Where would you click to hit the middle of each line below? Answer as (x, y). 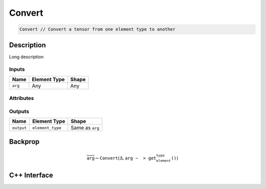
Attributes (21, 98)
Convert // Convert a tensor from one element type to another (98, 29)
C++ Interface (31, 175)
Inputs (17, 69)
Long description (26, 57)
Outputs (19, 111)
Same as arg (85, 128)
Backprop (24, 142)
